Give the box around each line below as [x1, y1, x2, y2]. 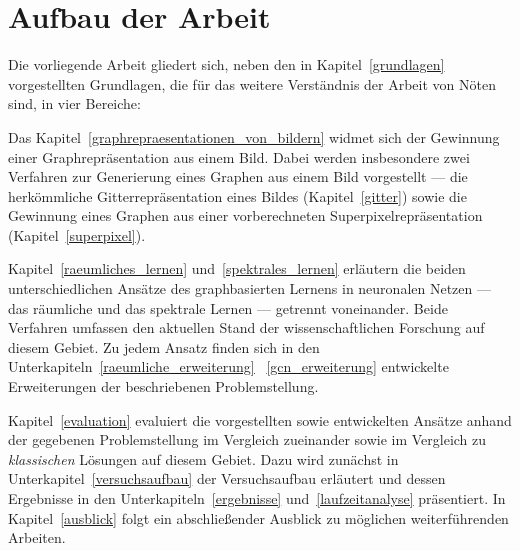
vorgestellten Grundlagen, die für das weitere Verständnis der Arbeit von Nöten [8, 73, 496, 94]
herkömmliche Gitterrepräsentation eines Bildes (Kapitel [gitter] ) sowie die [8, 185, 467, 206]
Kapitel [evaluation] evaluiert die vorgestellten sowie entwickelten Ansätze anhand [8, 409, 512, 430]
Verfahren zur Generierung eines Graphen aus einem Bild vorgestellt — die [8, 166, 468, 187]
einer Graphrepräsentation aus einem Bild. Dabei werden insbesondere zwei [8, 146, 470, 167]
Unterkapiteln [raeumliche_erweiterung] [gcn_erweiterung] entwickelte [8, 356, 449, 377]
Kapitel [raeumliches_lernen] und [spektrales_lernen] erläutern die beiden [8, 258, 466, 279]
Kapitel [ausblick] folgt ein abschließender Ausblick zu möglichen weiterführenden [8, 507, 509, 528]
